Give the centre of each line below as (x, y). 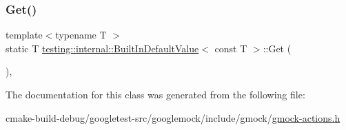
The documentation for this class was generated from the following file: (155, 94)
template (24, 35)
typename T (81, 35)
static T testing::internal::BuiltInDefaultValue (102, 48)
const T (231, 48)
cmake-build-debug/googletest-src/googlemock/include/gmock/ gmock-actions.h (173, 117)
